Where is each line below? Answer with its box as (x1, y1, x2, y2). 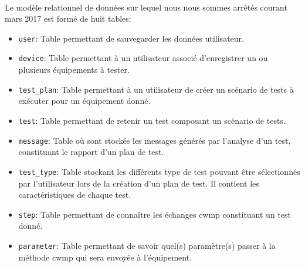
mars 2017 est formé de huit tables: (5, 12, 131, 25)
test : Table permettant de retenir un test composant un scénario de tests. (18, 114, 286, 126)
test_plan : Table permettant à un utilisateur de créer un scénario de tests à (18, 83, 294, 95)
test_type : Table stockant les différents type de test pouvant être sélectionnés (18, 165, 300, 177)
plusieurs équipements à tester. (18, 63, 130, 76)
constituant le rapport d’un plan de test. (18, 146, 164, 158)
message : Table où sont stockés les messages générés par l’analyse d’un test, (18, 134, 291, 146)
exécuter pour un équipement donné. (18, 94, 151, 107)
